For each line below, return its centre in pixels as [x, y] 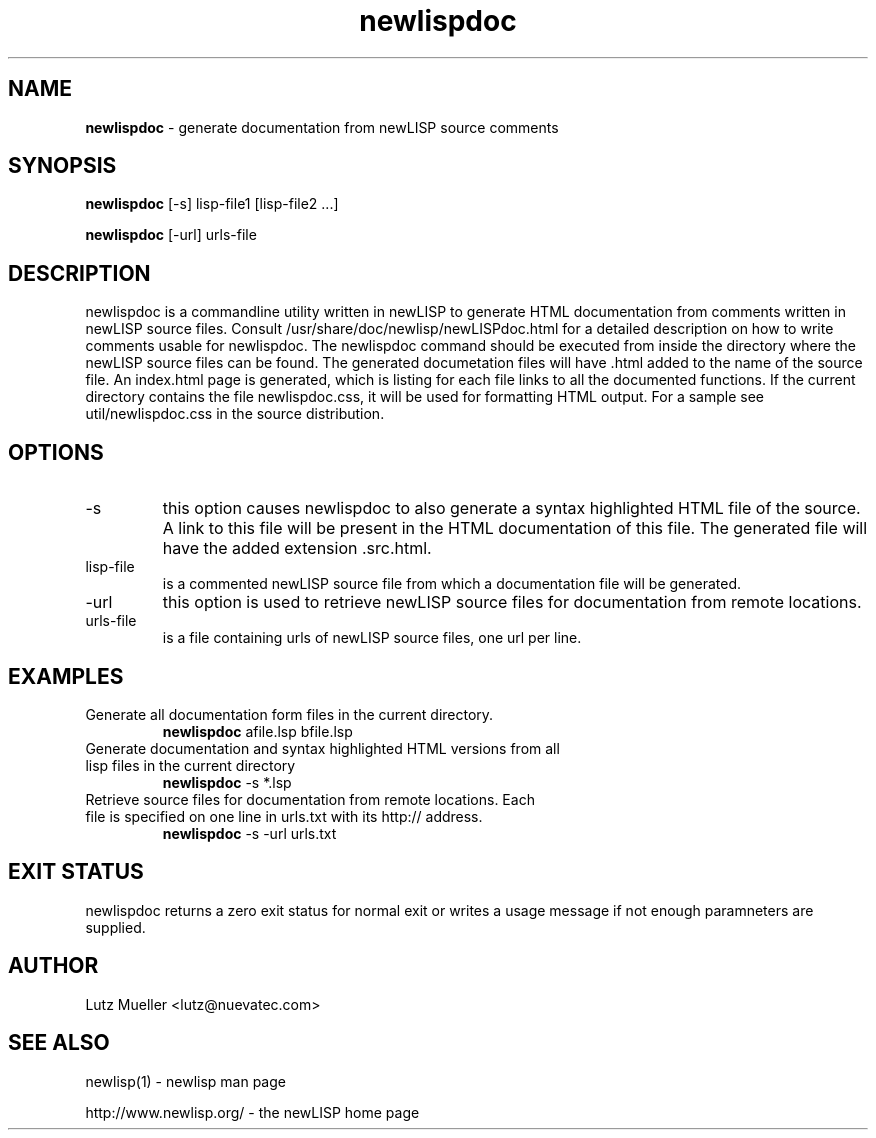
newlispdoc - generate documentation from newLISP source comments [322, 127]
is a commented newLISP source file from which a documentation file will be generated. [452, 584]
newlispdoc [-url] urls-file [171, 235]
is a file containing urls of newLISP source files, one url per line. [372, 638]
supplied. [115, 927]
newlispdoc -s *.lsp [227, 782]
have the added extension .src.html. [297, 548]
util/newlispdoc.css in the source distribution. [235, 414]
